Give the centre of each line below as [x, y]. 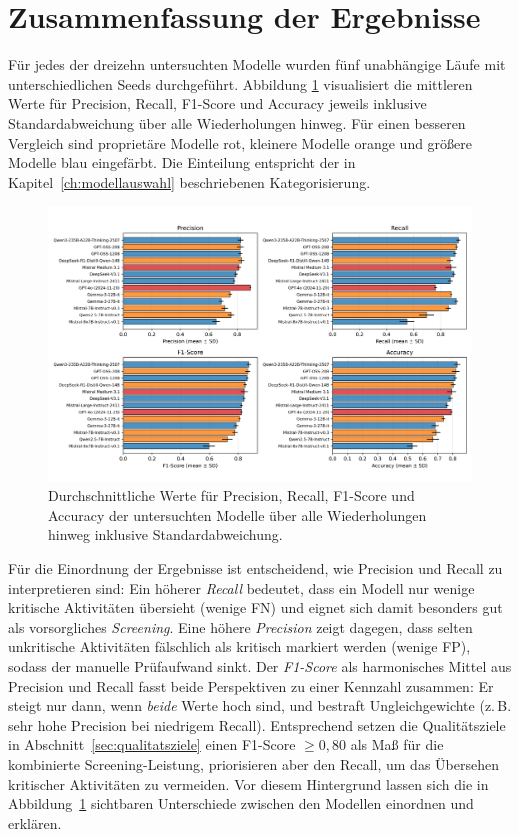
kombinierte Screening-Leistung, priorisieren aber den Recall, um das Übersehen [253, 763]
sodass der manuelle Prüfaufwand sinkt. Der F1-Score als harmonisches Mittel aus [260, 665]
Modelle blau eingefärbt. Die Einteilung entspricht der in [182, 162]
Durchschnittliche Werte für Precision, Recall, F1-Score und [231, 495]
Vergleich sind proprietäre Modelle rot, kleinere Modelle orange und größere [240, 142]
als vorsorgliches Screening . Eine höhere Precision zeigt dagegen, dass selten [240, 626]
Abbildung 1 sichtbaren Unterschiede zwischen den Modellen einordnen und [241, 803]
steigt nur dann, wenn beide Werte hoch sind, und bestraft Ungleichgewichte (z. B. [260, 705]
